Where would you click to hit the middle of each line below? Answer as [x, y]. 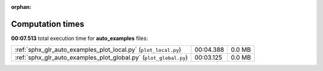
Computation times [48, 24]
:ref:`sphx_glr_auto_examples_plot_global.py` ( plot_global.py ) [101, 58]
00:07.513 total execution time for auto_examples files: [80, 38]
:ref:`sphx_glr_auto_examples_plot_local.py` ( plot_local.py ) [98, 50]
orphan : [21, 7]
